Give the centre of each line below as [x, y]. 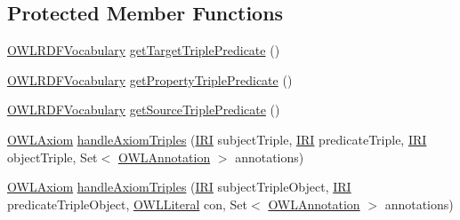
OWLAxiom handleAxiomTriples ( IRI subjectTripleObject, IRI [179, 187]
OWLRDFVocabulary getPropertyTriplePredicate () [150, 79]
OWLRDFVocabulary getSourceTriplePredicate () [144, 110]
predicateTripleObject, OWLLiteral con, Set [128, 204]
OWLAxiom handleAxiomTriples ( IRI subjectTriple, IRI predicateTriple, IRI [217, 139]
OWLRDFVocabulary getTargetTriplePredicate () [144, 50]
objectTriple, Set [52, 157]
